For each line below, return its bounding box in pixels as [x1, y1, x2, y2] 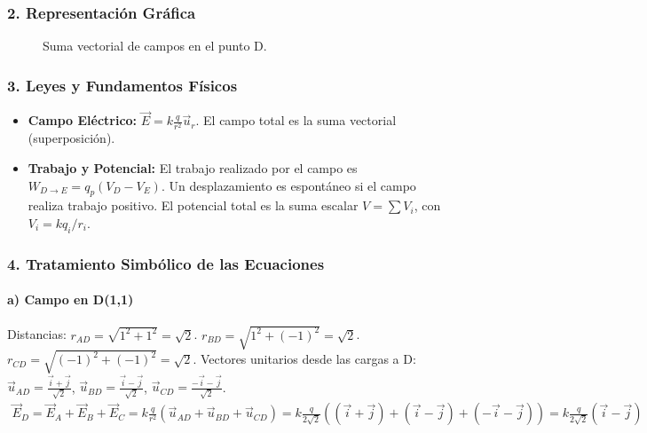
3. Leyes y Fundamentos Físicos [7, 74, 238, 96]
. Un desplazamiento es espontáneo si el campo [161, 176, 416, 194]
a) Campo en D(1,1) [7, 290, 134, 309]
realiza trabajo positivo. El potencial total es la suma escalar [28, 196, 359, 215]
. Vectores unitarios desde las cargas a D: [193, 350, 416, 368]
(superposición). [28, 129, 115, 147]
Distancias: [7, 325, 67, 343]
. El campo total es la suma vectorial [195, 111, 397, 130]
